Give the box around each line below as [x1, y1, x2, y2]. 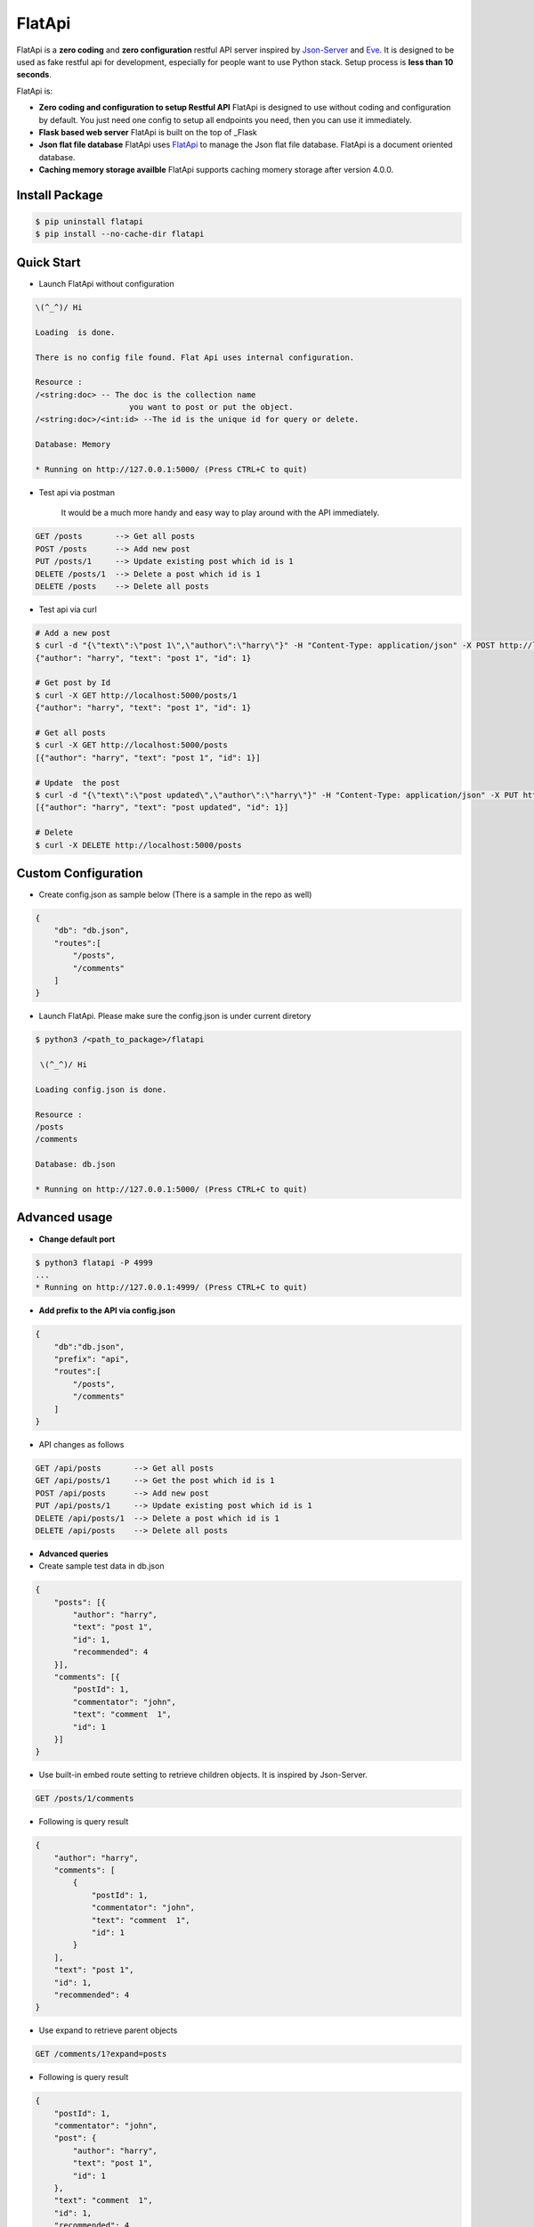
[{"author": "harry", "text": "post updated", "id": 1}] [35, 803, 289, 812]
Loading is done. [35, 327, 116, 338]
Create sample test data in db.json [38, 1561, 165, 1571]
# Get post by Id [35, 678, 111, 688]
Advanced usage [16, 1210, 113, 1225]
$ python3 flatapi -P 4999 [35, 1257, 153, 1268]
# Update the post [35, 778, 120, 787]
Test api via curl [38, 604, 97, 615]
